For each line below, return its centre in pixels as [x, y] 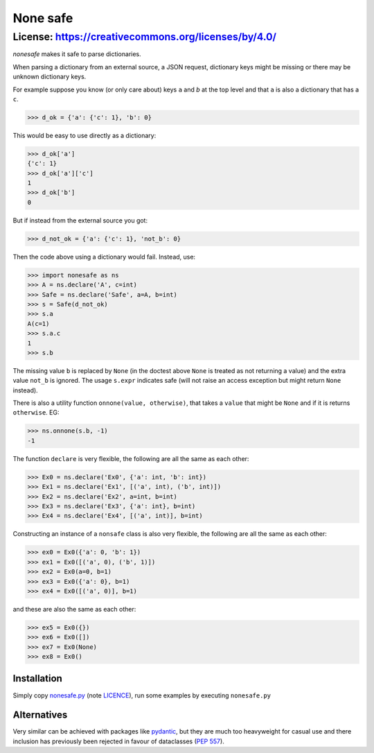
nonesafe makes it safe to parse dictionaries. [77, 54]
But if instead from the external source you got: [80, 220]
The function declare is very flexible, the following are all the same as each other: [131, 458]
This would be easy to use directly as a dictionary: [84, 135]
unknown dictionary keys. [50, 77]
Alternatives [40, 715]
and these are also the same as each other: [74, 609]
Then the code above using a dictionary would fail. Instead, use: [104, 257]
